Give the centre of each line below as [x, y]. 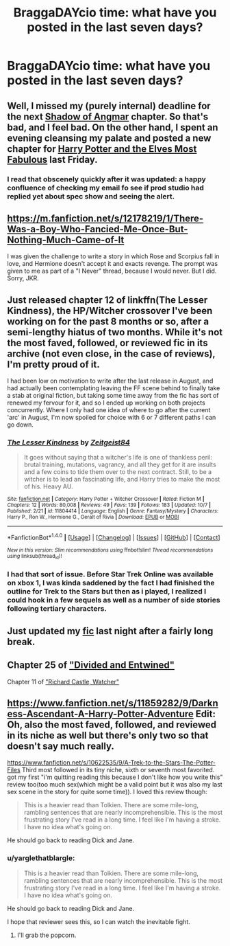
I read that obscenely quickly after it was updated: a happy [107, 179]
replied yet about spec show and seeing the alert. [91, 196]
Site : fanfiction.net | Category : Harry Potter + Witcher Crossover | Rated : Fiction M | [106, 499]
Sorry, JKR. [23, 278]
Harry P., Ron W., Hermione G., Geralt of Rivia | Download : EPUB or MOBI [93, 517]
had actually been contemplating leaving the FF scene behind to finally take [114, 388]
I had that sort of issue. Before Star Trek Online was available [110, 574]
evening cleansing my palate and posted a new [109, 138]
